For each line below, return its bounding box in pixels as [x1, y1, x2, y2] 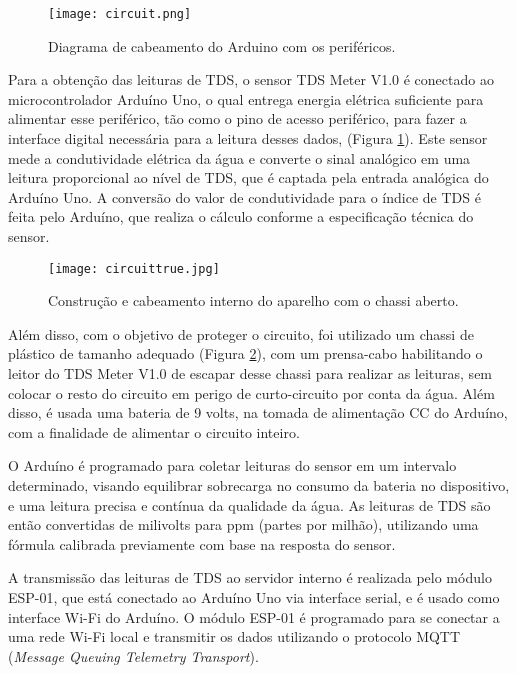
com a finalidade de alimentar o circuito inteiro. [8, 421, 300, 442]
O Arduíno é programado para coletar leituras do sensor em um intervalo [8, 455, 457, 476]
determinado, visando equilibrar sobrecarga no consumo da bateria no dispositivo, [8, 475, 510, 495]
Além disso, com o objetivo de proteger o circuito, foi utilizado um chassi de [8, 323, 474, 344]
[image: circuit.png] [48, 7, 192, 21]
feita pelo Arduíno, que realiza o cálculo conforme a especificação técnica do [8, 206, 474, 227]
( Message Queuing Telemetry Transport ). [8, 645, 259, 666]
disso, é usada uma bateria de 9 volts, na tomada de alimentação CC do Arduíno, [8, 402, 508, 423]
